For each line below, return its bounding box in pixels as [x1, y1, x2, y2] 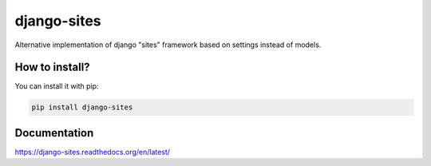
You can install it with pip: [14, 81, 99, 91]
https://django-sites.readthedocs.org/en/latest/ [14, 147, 171, 156]
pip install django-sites [31, 103, 133, 112]
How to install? [14, 61, 91, 74]
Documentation [14, 126, 94, 140]
